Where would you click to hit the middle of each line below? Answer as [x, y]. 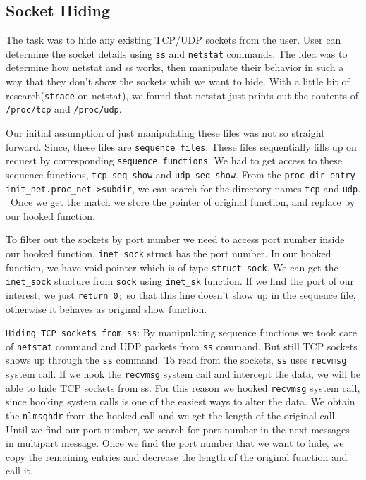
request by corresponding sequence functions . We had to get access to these [174, 160]
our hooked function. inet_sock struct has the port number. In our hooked [169, 253]
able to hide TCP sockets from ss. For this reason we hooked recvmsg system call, [183, 387]
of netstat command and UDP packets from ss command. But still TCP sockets [182, 346]
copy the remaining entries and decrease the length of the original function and [177, 456]
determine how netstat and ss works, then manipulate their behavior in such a [175, 67]
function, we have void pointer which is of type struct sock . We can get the [172, 267]
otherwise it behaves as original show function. [106, 308]
